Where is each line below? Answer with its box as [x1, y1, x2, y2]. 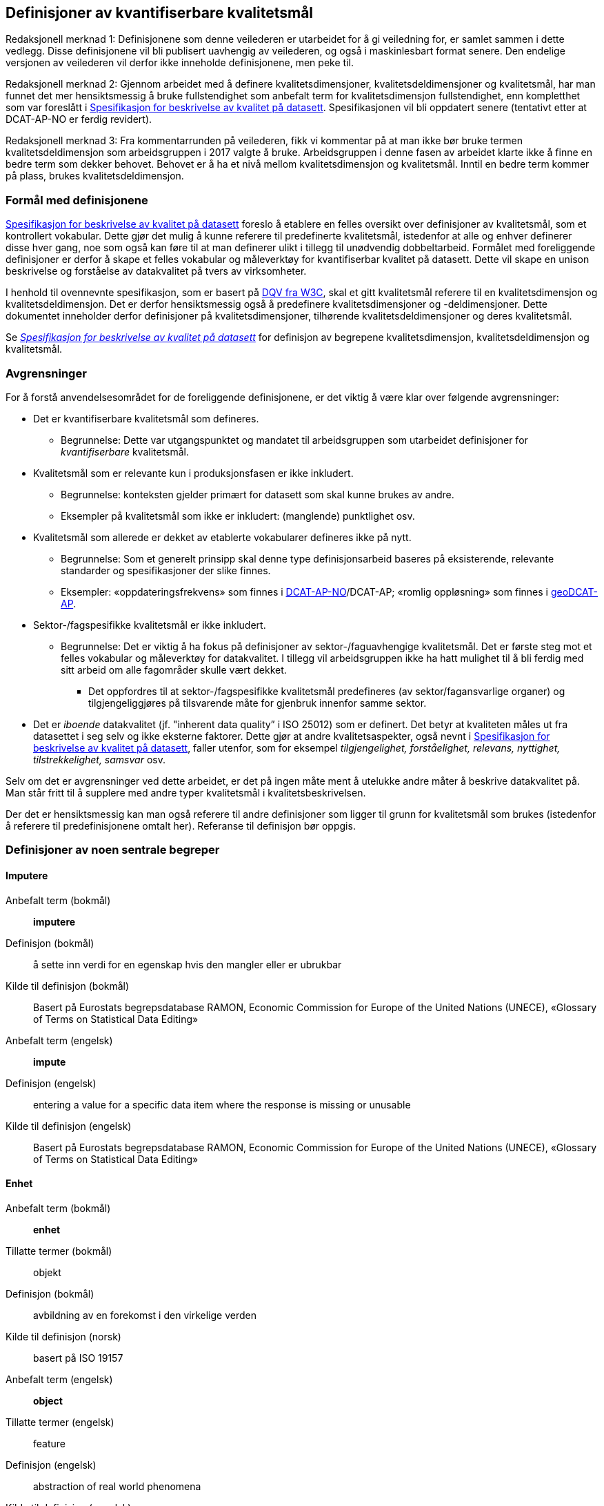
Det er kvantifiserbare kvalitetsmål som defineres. [33, 412, 259, 424]
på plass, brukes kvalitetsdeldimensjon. [6, 170, 184, 182]
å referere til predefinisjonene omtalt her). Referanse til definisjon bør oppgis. [6, 819, 356, 832]
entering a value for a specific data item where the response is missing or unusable [33, 1098, 411, 1111]
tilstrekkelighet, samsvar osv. [33, 753, 165, 765]
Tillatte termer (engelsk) [6, 1416, 114, 1428]
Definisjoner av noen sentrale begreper [6, 843, 220, 857]
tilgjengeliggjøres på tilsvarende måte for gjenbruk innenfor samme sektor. [88, 696, 427, 709]
